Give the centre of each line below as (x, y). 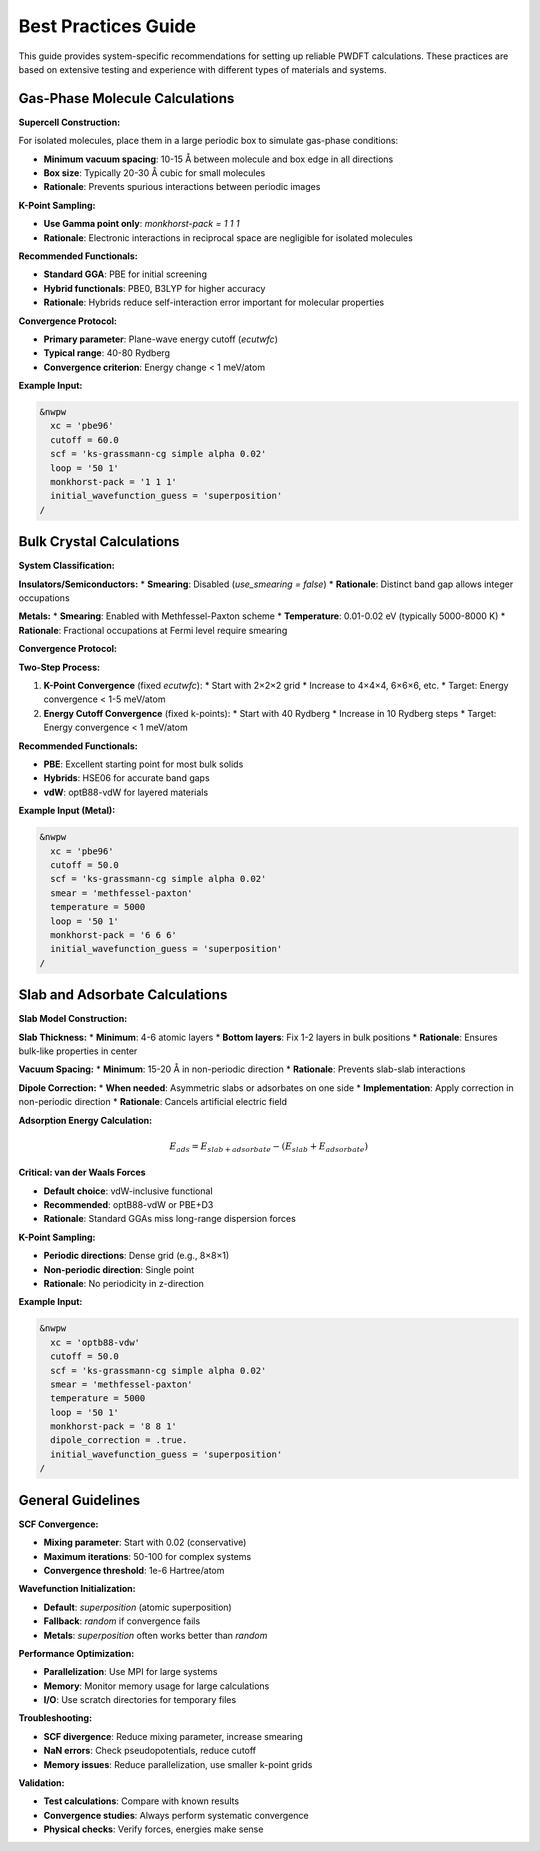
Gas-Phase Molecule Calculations (126, 98)
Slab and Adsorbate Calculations (123, 995)
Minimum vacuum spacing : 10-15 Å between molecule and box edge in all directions (218, 159)
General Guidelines (79, 1500)
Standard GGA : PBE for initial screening (125, 274)
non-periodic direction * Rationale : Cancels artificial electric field (153, 1102)
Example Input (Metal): (67, 811)
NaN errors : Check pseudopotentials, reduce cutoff (150, 1751)
